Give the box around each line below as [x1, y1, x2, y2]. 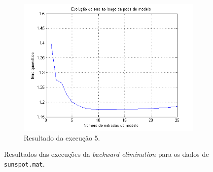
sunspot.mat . [4, 158, 45, 169]
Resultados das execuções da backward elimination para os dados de [4, 149, 209, 159]
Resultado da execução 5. [24, 132, 100, 143]
